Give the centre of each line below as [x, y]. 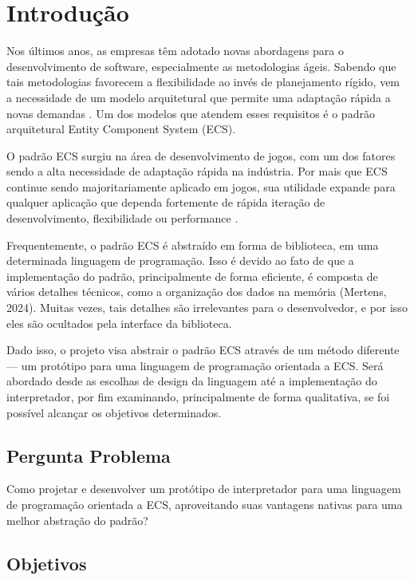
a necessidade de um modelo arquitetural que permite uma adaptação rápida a [199, 97]
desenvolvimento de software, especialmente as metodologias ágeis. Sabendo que [201, 66]
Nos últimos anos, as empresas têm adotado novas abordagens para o [175, 51]
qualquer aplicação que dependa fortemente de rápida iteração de [166, 202]
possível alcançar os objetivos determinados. [114, 412]
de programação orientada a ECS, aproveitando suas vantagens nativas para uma [205, 504]
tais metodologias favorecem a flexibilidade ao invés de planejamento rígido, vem [203, 82]
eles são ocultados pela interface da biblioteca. [119, 323]
